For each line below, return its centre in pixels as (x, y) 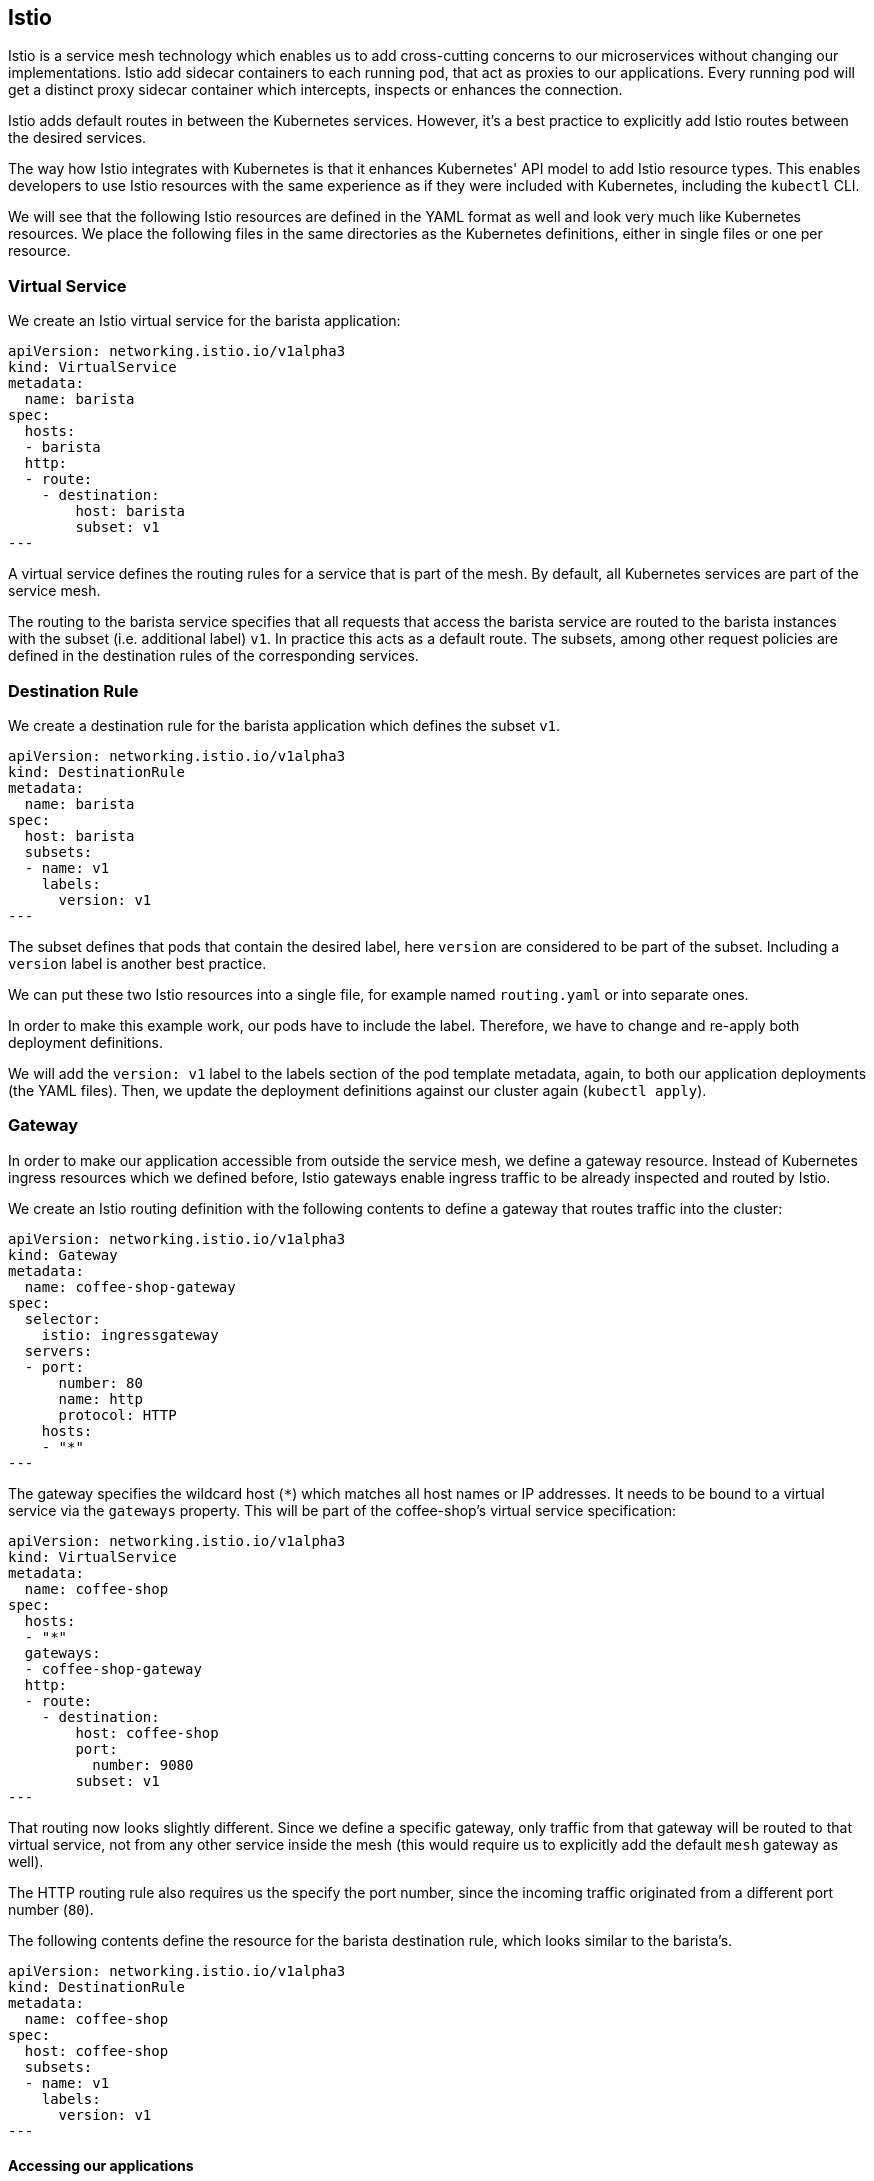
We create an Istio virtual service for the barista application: (204, 321)
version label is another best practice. (137, 963)
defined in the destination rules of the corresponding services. (213, 656)
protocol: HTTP (117, 1414)
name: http (100, 1398)
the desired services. (77, 138)
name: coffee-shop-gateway (130, 1286)
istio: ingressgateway (130, 1334)
